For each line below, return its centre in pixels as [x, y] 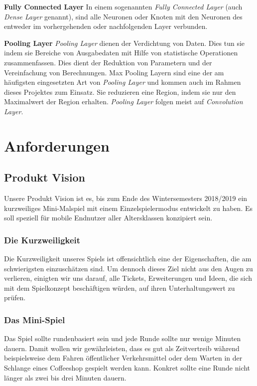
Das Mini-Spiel [35, 320]
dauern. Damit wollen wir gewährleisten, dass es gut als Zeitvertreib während [122, 348]
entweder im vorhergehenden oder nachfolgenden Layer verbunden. [106, 26]
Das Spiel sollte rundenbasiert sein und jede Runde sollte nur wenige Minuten [123, 338]
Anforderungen [57, 145]
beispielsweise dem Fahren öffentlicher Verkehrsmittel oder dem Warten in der [123, 358]
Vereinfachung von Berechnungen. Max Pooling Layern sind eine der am [114, 72]
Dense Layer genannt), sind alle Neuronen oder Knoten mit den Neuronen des [123, 16]
